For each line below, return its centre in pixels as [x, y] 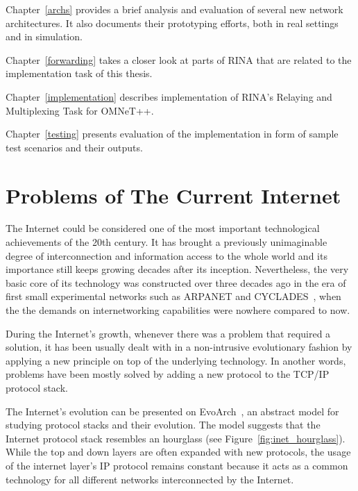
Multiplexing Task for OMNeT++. [80, 110]
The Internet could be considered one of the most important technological [163, 228]
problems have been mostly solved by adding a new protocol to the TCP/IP [168, 374]
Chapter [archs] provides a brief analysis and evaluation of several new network [174, 9]
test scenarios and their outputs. [74, 147]
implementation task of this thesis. [79, 73]
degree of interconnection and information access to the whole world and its [167, 255]
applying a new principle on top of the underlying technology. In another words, [176, 360]
